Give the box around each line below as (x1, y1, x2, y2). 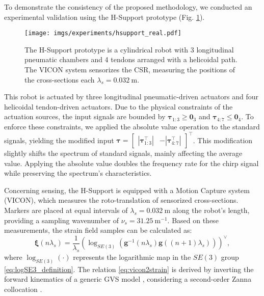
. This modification (193, 134, 253, 145)
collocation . (4, 283, 42, 294)
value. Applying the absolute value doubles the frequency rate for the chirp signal (4, 157, 259, 168)
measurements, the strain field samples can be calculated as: (4, 225, 192, 235)
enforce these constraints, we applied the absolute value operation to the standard (4, 121, 260, 131)
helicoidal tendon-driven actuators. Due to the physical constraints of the (4, 101, 233, 112)
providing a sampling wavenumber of (4, 214, 119, 225)
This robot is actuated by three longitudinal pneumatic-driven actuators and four (4, 91, 259, 102)
